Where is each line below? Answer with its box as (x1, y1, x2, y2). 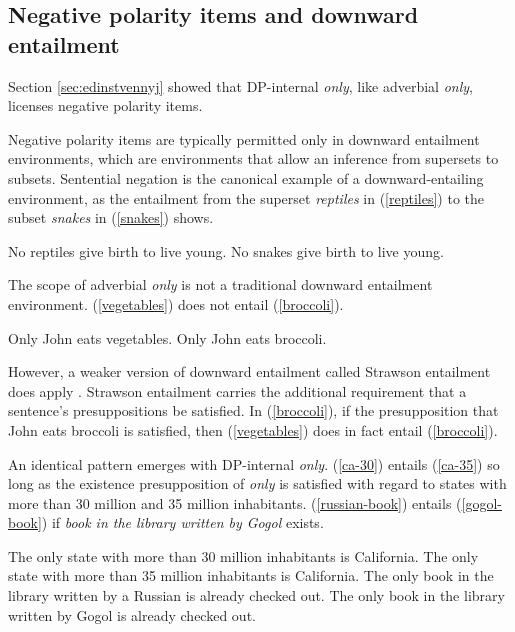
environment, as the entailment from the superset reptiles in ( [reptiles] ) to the (8, 187, 485, 208)
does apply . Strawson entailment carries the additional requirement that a (8, 380, 467, 401)
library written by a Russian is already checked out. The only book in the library (8, 585, 505, 606)
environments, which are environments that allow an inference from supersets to (8, 148, 499, 169)
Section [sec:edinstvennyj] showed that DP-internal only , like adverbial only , (8, 75, 473, 96)
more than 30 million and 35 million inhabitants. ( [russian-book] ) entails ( (8, 492, 462, 513)
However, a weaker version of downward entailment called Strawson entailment (8, 361, 491, 382)
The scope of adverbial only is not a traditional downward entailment (8, 274, 433, 295)
